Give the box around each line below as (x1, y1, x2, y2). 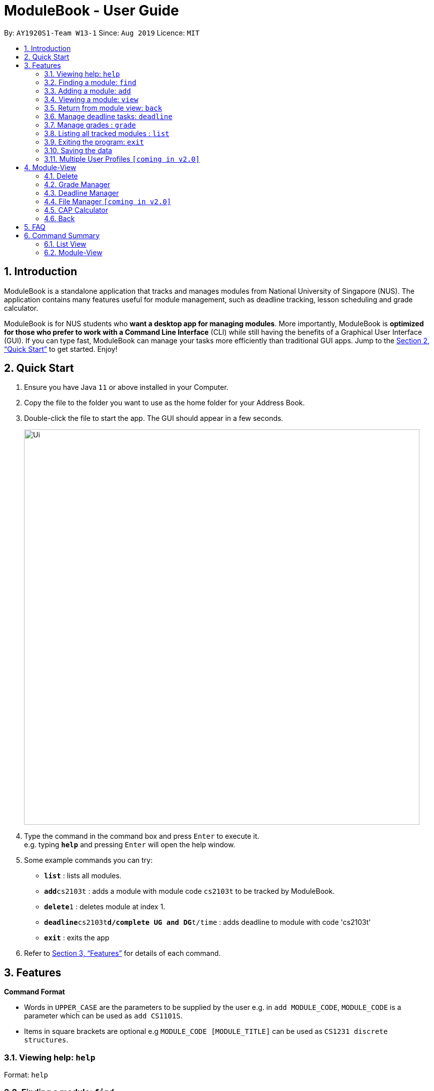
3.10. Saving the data (44, 146, 112, 155)
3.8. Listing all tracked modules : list (44, 129, 170, 138)
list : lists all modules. (44, 871, 122, 880)
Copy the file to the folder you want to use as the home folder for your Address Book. (24, 398, 305, 407)
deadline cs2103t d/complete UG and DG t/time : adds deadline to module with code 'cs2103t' (44, 918, 371, 927)
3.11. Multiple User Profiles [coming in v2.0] (44, 154, 200, 163)
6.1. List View (44, 239, 87, 248)
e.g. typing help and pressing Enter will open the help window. (24, 840, 235, 849)
